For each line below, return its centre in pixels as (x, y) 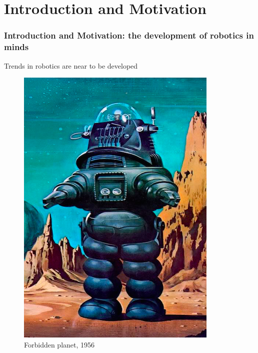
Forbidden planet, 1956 (59, 344)
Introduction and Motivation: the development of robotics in (129, 35)
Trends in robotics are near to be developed (71, 65)
